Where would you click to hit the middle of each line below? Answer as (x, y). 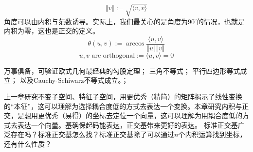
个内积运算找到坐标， (212, 134)
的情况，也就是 (221, 21)
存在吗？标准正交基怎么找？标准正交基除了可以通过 (92, 134)
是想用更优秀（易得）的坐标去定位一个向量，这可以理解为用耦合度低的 (130, 115)
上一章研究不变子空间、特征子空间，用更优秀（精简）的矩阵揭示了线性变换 (123, 96)
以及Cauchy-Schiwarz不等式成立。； (74, 80)
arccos (135, 44)
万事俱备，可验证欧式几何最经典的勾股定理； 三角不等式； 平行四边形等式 (122, 70)
